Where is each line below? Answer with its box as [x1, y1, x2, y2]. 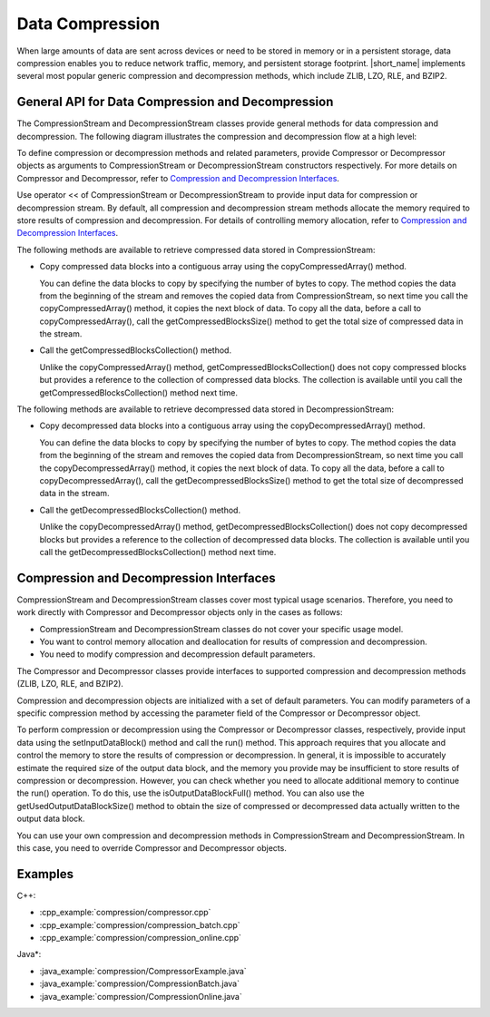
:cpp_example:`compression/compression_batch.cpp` [39, 919, 240, 930]
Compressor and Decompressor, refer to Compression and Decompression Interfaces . [16, 172, 340, 183]
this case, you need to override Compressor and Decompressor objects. [16, 842, 288, 853]
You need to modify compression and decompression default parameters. [39, 649, 316, 660]
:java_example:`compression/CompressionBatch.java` [39, 978, 240, 989]
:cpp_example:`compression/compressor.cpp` [39, 907, 211, 918]
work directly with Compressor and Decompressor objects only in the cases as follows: [16, 607, 343, 618]
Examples [16, 866, 74, 882]
